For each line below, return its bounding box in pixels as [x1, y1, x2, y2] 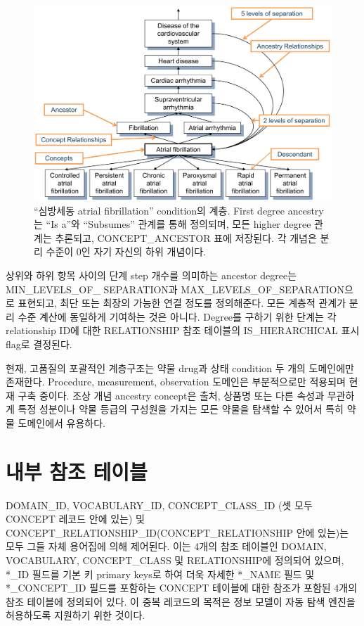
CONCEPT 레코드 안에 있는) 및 [6, 511, 145, 526]
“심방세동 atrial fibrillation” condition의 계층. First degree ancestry [34, 203, 324, 217]
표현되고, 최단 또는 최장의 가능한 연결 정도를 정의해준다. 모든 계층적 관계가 [18, 295, 346, 310]
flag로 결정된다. [6, 336, 72, 351]
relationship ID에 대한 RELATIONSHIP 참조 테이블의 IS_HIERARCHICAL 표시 [6, 323, 360, 338]
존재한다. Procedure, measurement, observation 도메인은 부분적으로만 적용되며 [6, 374, 346, 389]
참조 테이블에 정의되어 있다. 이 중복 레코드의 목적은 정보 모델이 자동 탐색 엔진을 [6, 594, 356, 608]
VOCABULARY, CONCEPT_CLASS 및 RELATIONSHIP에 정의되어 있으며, [6, 553, 344, 567]
